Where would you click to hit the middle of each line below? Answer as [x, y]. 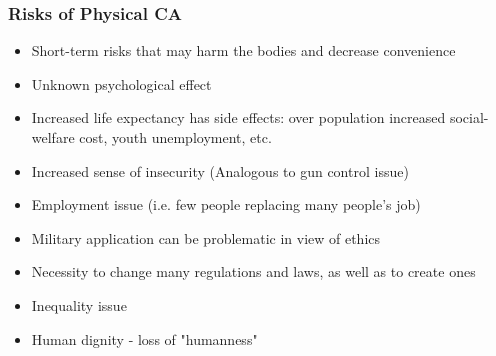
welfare [53, 137]
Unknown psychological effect [121, 83]
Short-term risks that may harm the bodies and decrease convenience [243, 50]
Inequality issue [79, 304]
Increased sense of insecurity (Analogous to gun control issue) [220, 170]
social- [469, 117]
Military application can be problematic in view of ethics [206, 237]
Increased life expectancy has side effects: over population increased [238, 117]
